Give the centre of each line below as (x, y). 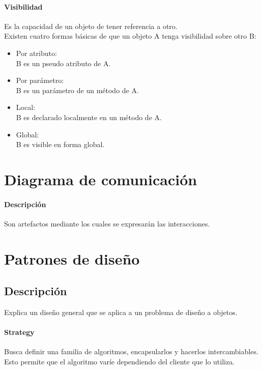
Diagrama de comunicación (101, 179)
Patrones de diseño (72, 258)
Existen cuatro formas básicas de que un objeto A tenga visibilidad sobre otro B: (130, 36)
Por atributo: (36, 53)
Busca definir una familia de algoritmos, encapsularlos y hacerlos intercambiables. (131, 351)
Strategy (19, 332)
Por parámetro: (40, 80)
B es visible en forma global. (60, 144)
